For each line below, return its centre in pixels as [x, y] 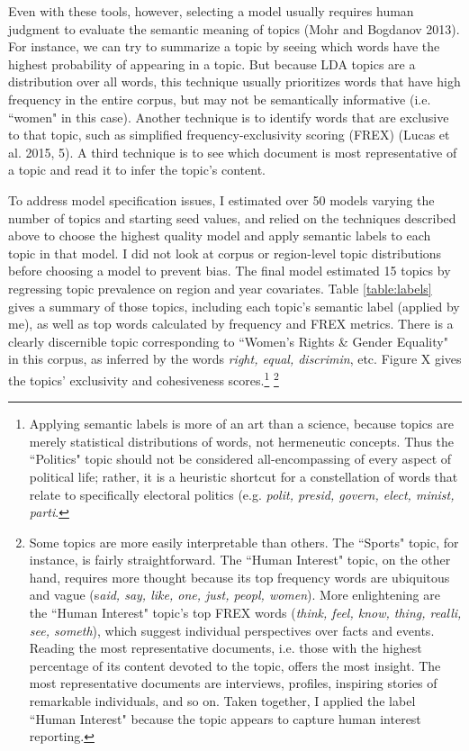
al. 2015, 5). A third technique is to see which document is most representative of [233, 152]
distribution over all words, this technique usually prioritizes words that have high [234, 81]
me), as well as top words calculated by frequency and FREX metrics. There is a [231, 324]
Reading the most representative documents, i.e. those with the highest [225, 648]
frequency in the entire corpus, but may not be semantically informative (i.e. [220, 99]
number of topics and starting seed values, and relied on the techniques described [232, 217]
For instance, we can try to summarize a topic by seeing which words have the [224, 46]
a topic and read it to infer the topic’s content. [137, 170]
